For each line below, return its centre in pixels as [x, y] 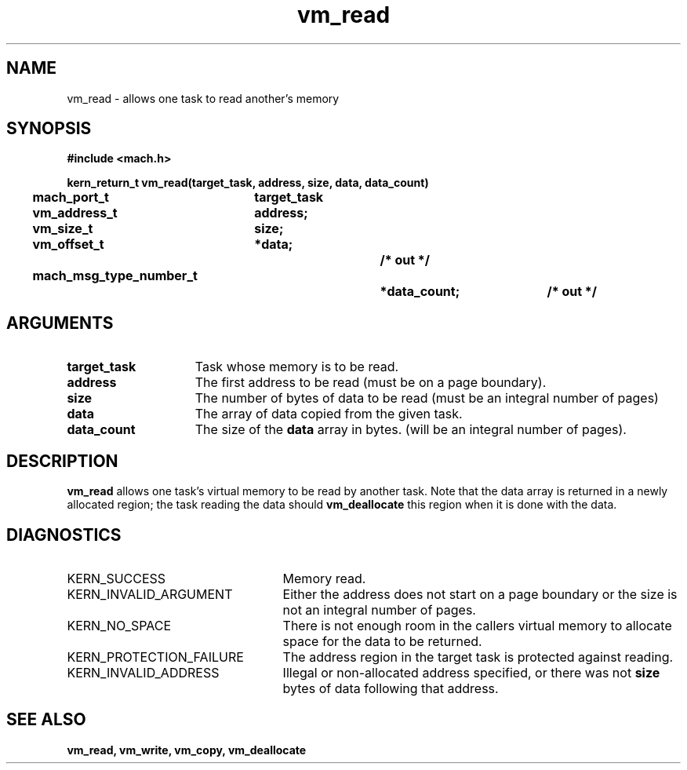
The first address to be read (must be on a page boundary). [371, 383]
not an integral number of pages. [379, 609]
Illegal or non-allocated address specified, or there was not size [471, 672]
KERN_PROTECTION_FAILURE [155, 657]
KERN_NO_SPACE [119, 625]
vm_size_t [63, 229]
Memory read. [324, 578]
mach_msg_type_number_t [115, 276]
